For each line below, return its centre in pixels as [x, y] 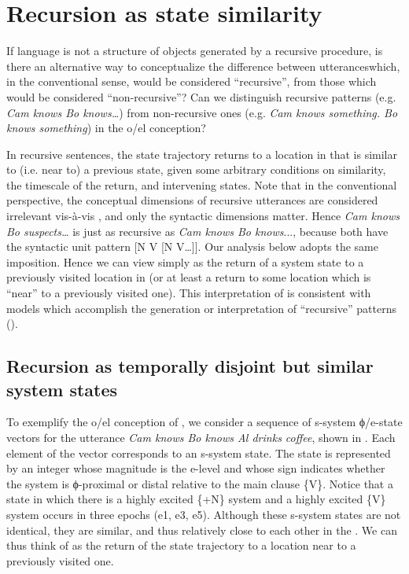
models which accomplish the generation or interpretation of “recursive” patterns [202, 308]
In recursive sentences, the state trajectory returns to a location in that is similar [202, 154]
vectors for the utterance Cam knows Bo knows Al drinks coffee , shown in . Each [201, 437]
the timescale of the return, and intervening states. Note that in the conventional [202, 184]
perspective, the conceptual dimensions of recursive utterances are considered [192, 200]
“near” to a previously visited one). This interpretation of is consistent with [189, 293]
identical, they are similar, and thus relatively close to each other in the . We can [202, 530]
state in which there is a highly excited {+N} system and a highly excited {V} [196, 499]
